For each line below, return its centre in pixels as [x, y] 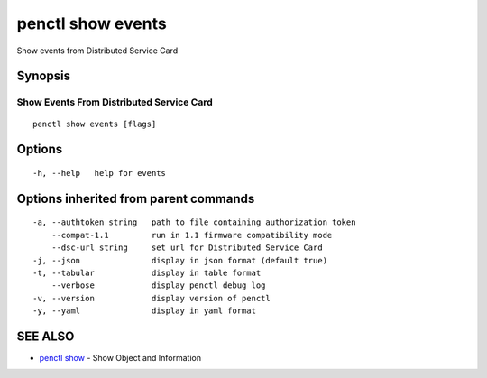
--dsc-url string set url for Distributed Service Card [187, 248]
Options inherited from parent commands [136, 198]
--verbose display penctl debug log [158, 286]
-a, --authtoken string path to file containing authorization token [194, 222]
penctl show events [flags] [95, 124]
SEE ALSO [46, 336]
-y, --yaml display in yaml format [145, 311]
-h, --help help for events [100, 173]
